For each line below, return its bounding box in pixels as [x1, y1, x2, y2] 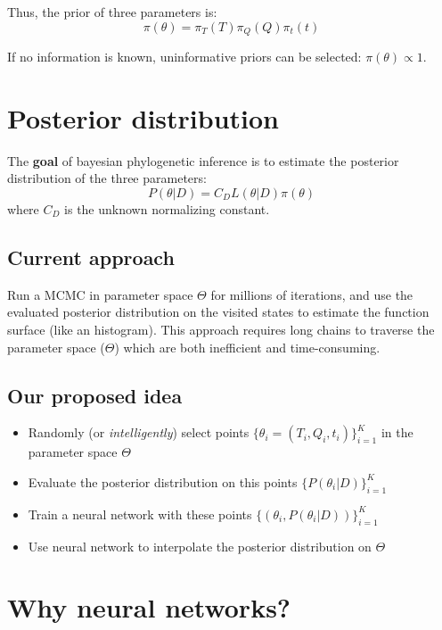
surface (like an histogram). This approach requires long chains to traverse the [7, 319, 435, 338]
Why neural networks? [7, 589, 291, 626]
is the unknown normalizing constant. [64, 199, 270, 218]
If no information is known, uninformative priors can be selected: [7, 47, 362, 66]
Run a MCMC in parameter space [7, 285, 193, 303]
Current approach [7, 243, 175, 270]
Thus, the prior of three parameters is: [7, 3, 217, 21]
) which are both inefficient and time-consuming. [114, 337, 381, 356]
